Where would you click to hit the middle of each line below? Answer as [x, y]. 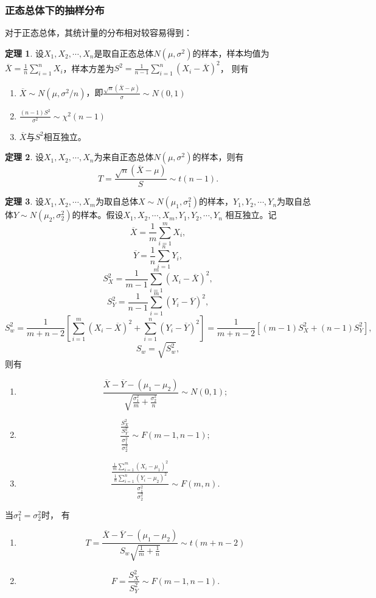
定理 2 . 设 [24, 157]
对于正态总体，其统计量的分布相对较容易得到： [99, 33]
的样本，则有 [218, 157]
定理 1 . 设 [24, 53]
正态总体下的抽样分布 [55, 9]
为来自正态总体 [124, 157]
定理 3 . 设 [24, 201]
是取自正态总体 [124, 53]
